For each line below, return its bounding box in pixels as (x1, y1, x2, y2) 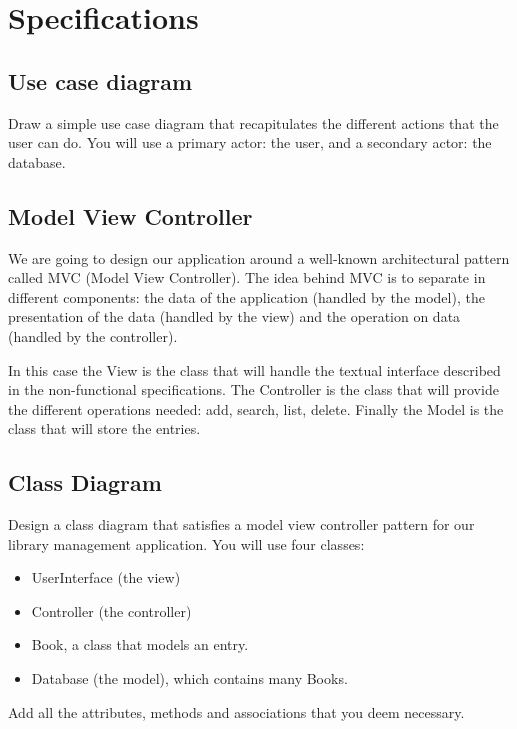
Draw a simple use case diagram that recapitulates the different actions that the (8, 112, 499, 133)
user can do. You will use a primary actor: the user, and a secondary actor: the (8, 132, 492, 153)
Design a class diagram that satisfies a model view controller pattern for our (8, 514, 475, 535)
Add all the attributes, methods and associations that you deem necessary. (8, 701, 465, 722)
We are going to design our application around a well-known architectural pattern (8, 247, 510, 268)
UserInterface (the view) (31, 567, 181, 588)
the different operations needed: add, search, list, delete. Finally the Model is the (8, 398, 504, 419)
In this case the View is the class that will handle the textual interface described (8, 359, 501, 380)
